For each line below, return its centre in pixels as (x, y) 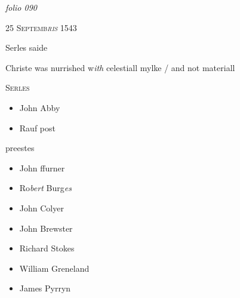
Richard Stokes (47, 248)
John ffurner (42, 168)
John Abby (40, 107)
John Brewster (46, 228)
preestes (20, 148)
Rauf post (37, 128)
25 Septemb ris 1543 (41, 27)
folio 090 (21, 7)
